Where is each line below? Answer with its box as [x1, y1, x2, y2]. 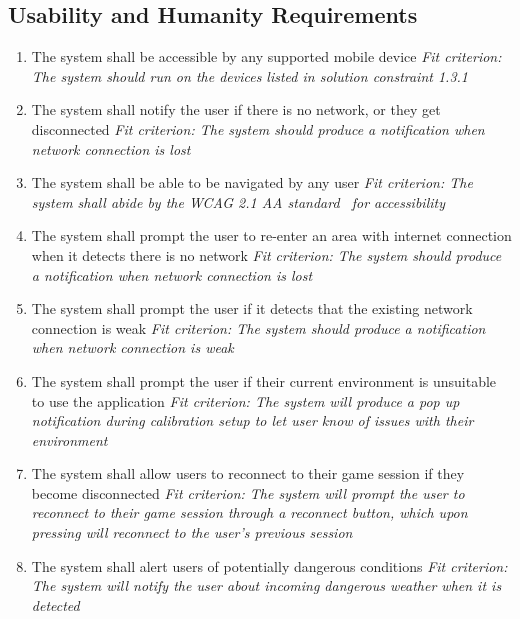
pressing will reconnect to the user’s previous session [31, 522, 353, 543]
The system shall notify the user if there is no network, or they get [31, 99, 441, 120]
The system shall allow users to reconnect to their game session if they [31, 463, 465, 484]
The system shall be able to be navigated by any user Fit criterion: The [31, 172, 473, 193]
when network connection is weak [31, 337, 234, 358]
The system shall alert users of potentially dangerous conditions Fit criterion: [31, 555, 508, 576]
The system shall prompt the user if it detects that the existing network [31, 298, 473, 319]
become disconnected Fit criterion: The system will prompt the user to [31, 482, 465, 503]
